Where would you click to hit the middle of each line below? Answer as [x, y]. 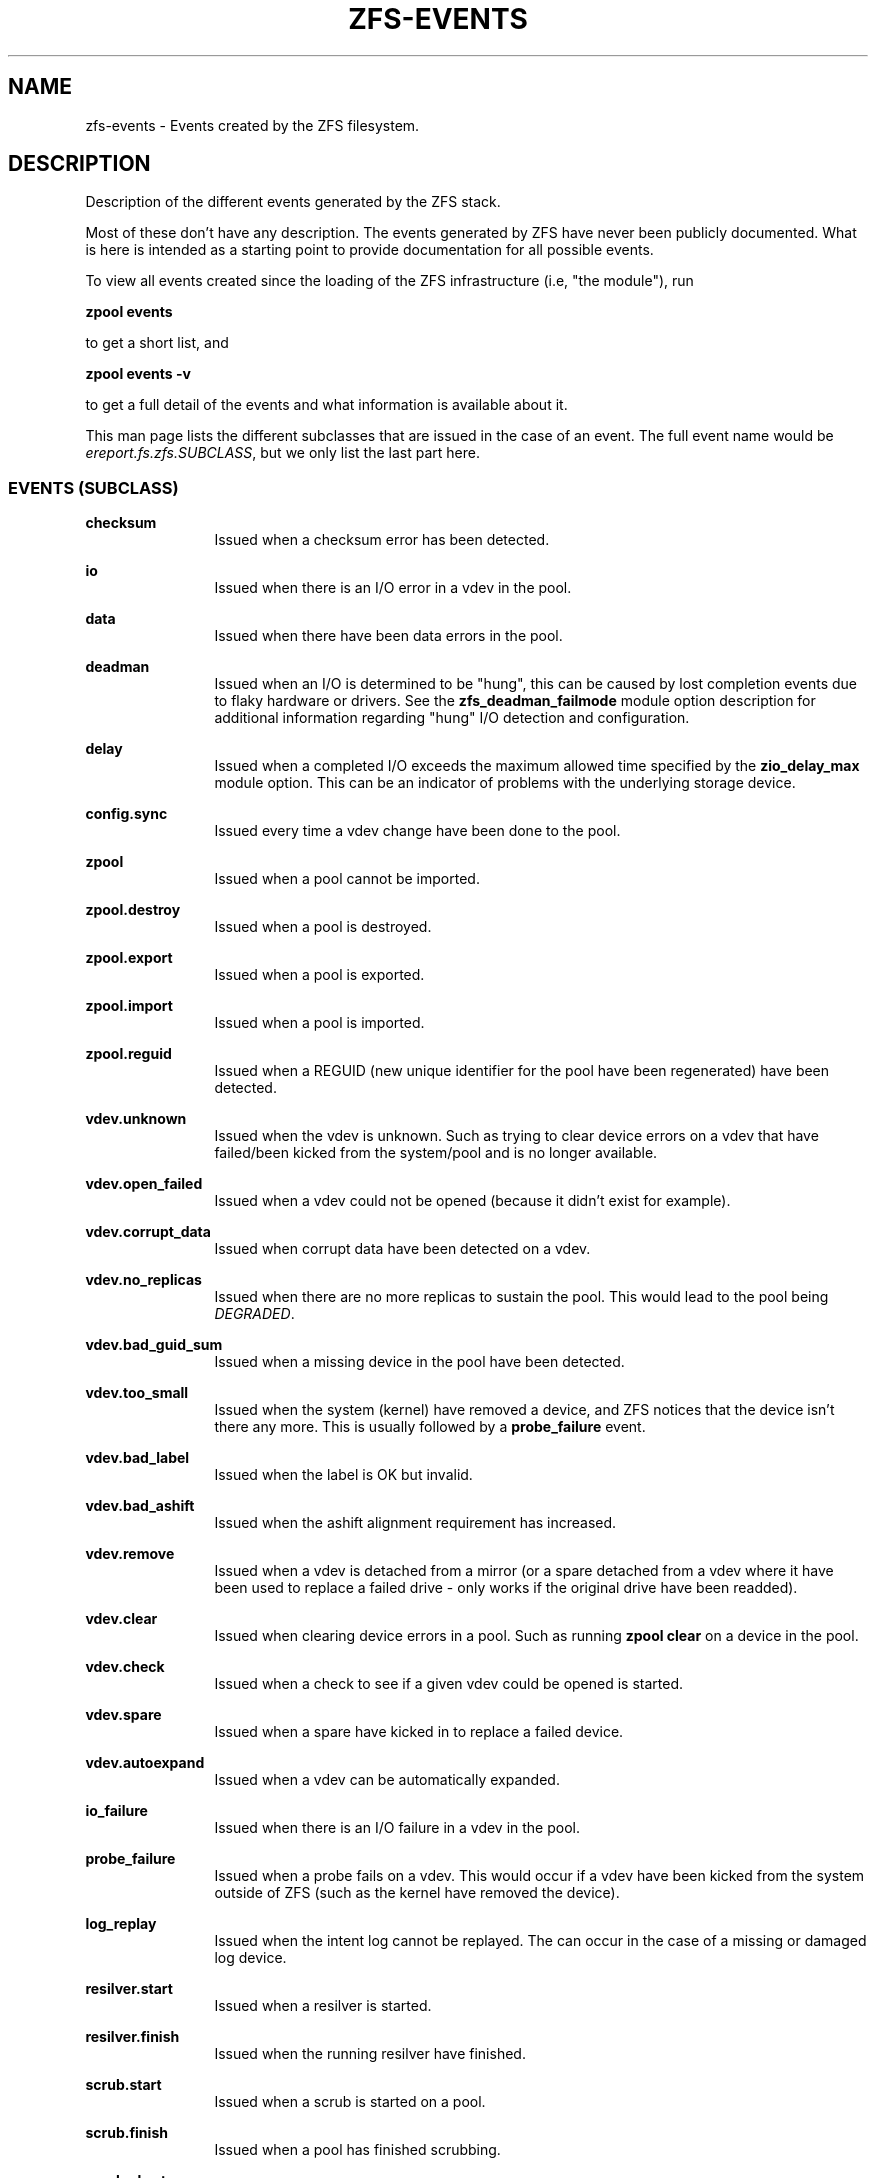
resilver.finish [132, 2037]
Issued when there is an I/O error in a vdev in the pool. [393, 588]
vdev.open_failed [144, 1184]
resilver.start [129, 1989]
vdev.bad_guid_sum [154, 1345]
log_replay [121, 1924]
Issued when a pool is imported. [319, 1023]
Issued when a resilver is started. [323, 2006]
